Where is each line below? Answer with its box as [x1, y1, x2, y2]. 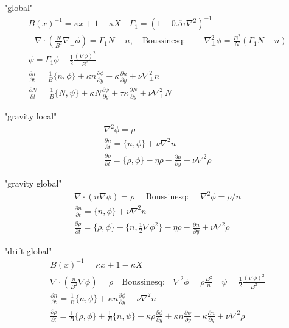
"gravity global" [4, 176, 62, 189]
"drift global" [4, 244, 52, 257]
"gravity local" [4, 110, 57, 123]
